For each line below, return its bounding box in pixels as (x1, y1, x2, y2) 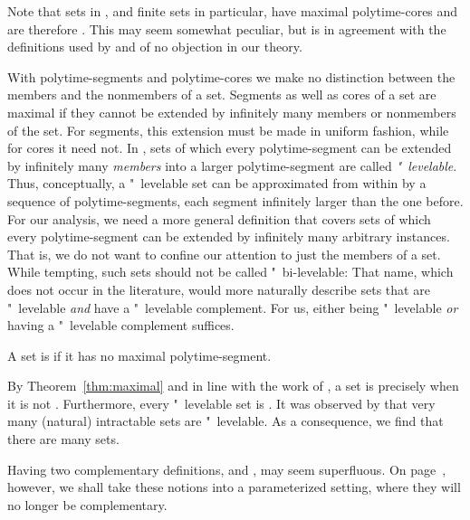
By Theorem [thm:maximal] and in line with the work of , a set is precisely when (7, 376, 459, 395)
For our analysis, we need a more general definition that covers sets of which (7, 209, 431, 228)
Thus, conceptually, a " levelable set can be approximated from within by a (7, 174, 427, 193)
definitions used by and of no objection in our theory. (7, 37, 302, 56)
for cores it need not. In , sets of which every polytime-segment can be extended (7, 138, 452, 157)
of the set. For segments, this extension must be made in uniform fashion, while (7, 120, 449, 139)
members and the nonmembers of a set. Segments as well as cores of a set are (7, 85, 436, 104)
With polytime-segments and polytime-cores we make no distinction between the (7, 67, 456, 86)
